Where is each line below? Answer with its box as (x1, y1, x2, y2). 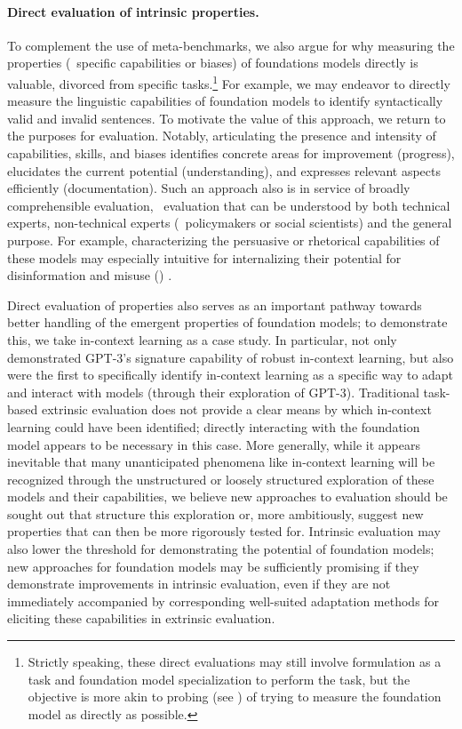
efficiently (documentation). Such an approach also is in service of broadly (7, 179, 410, 197)
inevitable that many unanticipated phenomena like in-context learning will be (7, 453, 435, 471)
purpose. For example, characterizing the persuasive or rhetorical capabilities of (7, 230, 440, 249)
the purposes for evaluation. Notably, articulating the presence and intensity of (7, 126, 436, 145)
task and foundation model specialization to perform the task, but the (28, 669, 410, 688)
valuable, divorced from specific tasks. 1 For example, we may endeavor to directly (7, 71, 450, 92)
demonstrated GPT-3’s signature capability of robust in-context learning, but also (7, 348, 454, 366)
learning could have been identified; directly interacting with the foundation (7, 417, 420, 436)
